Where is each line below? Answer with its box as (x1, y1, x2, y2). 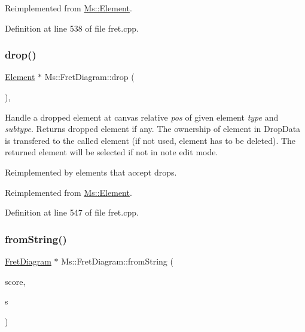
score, (5, 275, 26, 287)
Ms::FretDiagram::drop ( (44, 70, 135, 83)
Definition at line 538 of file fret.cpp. (5, 21, 139, 34)
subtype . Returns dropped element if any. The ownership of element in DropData (5, 122, 301, 135)
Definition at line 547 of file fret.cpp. (5, 206, 139, 219)
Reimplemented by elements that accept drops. (5, 165, 177, 178)
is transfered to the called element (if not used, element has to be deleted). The (5, 134, 296, 146)
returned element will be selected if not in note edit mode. (5, 146, 218, 158)
